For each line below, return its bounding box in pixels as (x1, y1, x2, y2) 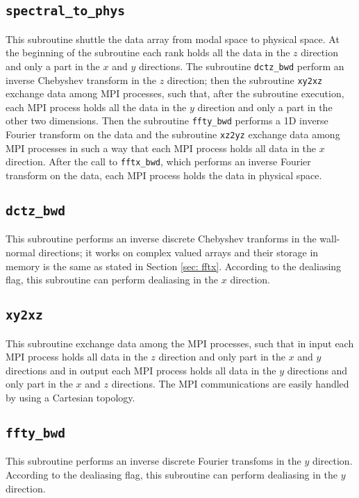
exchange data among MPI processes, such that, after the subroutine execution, (6, 86, 344, 101)
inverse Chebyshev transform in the (6, 72, 156, 87)
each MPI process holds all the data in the (6, 99, 187, 114)
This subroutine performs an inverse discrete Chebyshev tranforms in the (6, 231, 317, 246)
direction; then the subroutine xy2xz (167, 72, 323, 87)
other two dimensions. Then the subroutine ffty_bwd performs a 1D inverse (6, 113, 328, 128)
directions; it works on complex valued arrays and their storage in (38, 245, 319, 259)
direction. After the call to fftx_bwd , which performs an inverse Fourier (6, 154, 311, 169)
